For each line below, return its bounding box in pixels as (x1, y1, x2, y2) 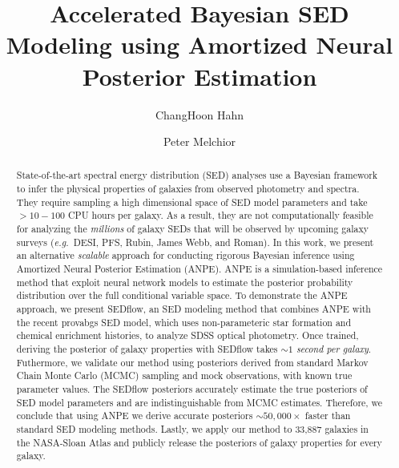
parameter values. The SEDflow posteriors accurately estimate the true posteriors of (16, 381, 368, 395)
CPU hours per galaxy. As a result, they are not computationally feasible (68, 208, 373, 222)
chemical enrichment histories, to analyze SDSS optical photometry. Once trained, (16, 329, 359, 342)
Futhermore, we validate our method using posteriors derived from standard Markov (16, 355, 369, 369)
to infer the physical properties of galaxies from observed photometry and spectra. (16, 182, 360, 196)
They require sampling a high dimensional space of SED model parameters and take (16, 195, 368, 208)
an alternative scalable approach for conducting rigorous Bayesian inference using (16, 248, 355, 262)
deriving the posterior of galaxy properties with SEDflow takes (16, 342, 278, 356)
